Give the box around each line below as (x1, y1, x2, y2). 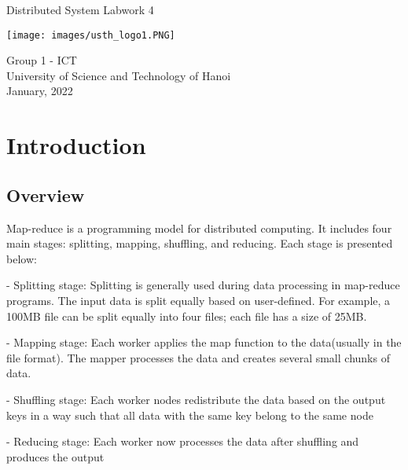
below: (6, 250, 37, 266)
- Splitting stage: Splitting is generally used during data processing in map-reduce (6, 277, 400, 293)
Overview (6, 182, 85, 207)
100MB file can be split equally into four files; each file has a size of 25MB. (6, 307, 367, 324)
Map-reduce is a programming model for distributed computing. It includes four (6, 219, 392, 236)
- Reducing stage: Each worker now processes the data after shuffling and (6, 433, 359, 450)
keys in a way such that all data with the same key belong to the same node (6, 406, 373, 423)
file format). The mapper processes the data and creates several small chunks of (6, 349, 390, 365)
